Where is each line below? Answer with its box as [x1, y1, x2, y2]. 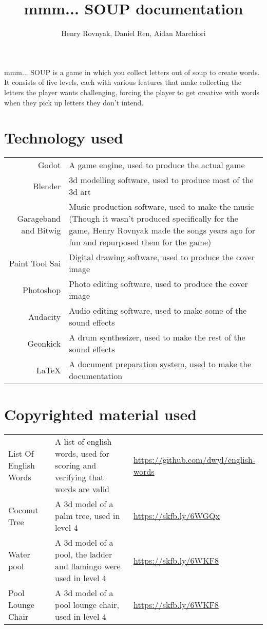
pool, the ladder [55, 548, 112, 561]
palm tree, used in [55, 510, 120, 522]
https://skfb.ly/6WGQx [133, 510, 220, 522]
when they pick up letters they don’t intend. [4, 97, 144, 107]
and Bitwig [21, 224, 61, 237]
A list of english [55, 436, 112, 448]
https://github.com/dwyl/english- [133, 453, 256, 465]
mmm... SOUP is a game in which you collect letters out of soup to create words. [4, 66, 260, 77]
